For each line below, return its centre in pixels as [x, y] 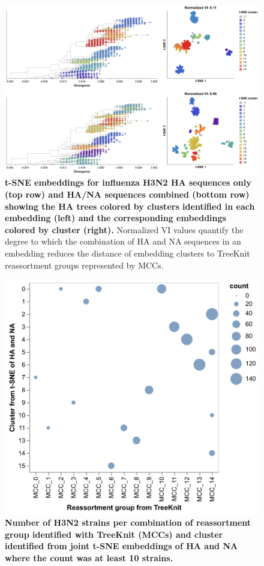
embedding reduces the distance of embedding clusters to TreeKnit [127, 253]
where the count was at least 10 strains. [89, 558]
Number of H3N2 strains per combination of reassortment [128, 522]
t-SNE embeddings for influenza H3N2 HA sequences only [128, 182]
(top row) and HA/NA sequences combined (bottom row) [127, 194]
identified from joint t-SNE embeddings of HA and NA [121, 546]
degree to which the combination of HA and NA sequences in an [123, 241]
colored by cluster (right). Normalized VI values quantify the [124, 229]
